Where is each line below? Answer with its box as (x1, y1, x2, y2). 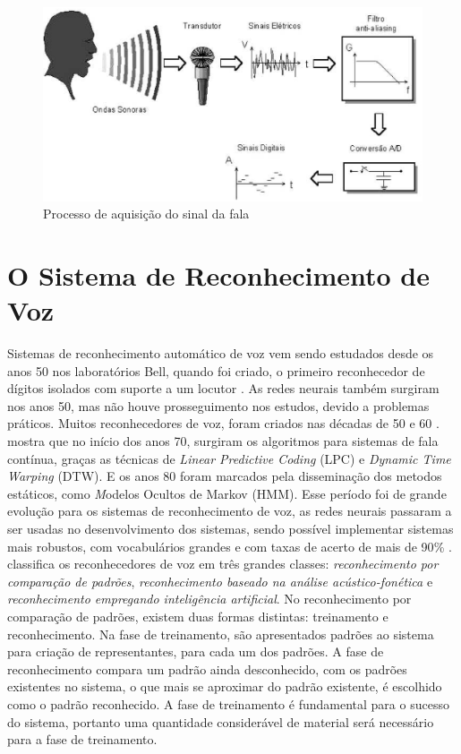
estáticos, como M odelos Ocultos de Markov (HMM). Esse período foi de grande (7, 484, 447, 502)
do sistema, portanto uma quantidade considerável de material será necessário (7, 712, 434, 731)
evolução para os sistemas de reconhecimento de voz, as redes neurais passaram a (7, 501, 452, 520)
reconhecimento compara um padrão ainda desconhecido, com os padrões (7, 659, 407, 678)
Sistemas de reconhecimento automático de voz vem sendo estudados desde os (7, 344, 434, 363)
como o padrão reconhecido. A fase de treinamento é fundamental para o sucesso (7, 694, 449, 713)
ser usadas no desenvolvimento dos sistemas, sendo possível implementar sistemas (7, 518, 454, 537)
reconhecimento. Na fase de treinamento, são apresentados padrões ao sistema (7, 624, 434, 643)
